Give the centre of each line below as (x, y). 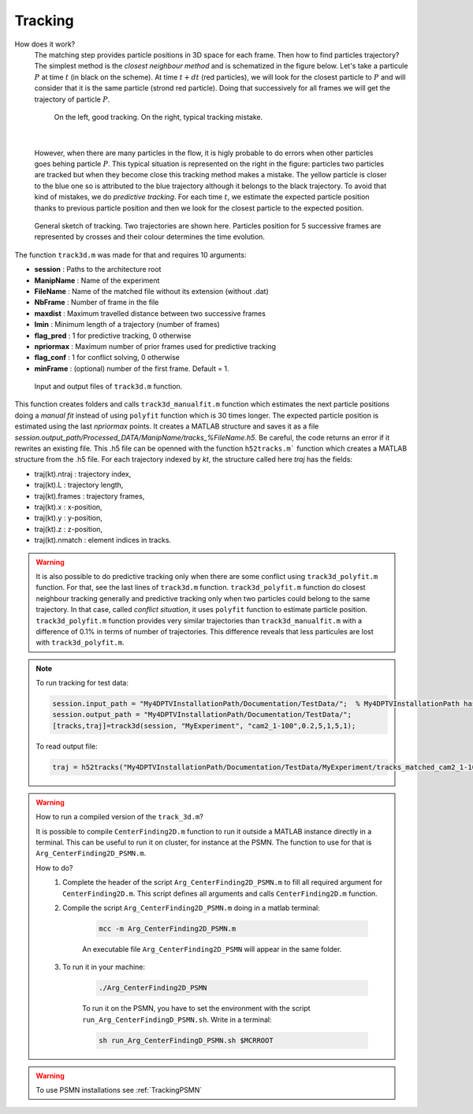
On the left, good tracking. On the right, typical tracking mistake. (158, 117)
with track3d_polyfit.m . (80, 643)
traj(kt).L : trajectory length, (79, 485)
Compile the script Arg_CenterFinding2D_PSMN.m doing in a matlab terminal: (191, 908)
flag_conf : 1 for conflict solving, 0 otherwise (107, 358)
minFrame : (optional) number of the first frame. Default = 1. (132, 368)
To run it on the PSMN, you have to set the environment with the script (196, 1008)
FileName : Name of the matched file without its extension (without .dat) (152, 291)
